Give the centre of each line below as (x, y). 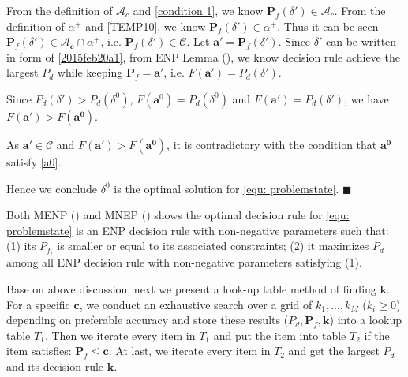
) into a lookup (365, 320)
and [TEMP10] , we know (146, 26)
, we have (367, 98)
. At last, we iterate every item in (189, 351)
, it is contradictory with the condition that (272, 144)
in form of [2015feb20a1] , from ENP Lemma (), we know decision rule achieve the (203, 56)
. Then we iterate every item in (120, 335)
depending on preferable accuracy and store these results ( (148, 320)
